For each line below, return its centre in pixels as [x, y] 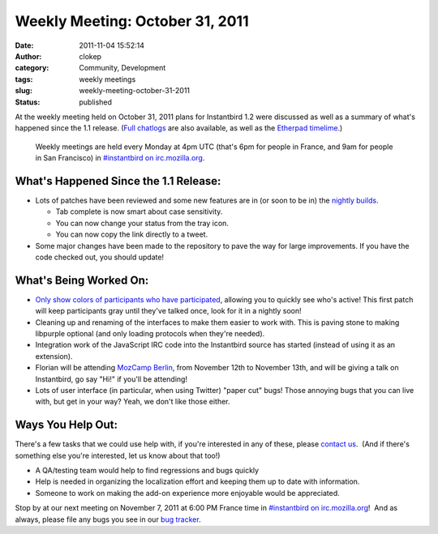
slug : [24, 91]
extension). [54, 356]
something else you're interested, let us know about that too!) [118, 455]
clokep [90, 56]
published [96, 102]
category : [32, 68]
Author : [28, 56]
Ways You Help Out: [66, 425]
